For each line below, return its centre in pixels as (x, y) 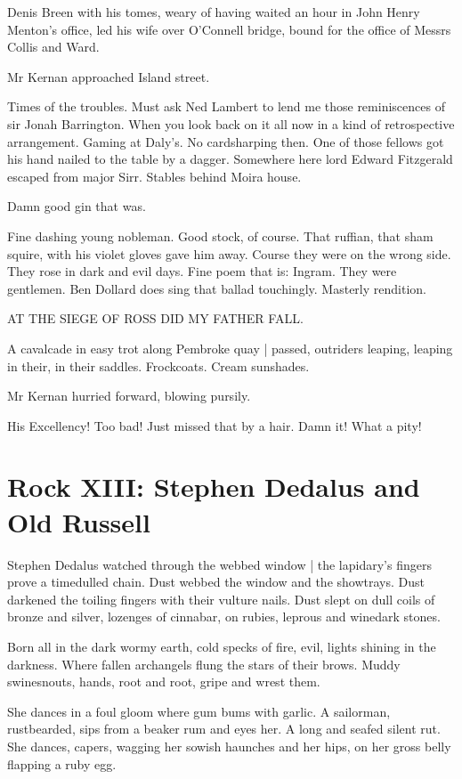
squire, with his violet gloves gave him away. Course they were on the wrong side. (229, 253)
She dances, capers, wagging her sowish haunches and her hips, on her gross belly (229, 746)
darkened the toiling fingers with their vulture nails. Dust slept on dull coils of (221, 599)
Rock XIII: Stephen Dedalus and (214, 487)
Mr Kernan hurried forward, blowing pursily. (129, 396)
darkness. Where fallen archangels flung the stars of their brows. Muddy (204, 664)
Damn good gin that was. (77, 206)
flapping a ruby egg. (62, 763)
